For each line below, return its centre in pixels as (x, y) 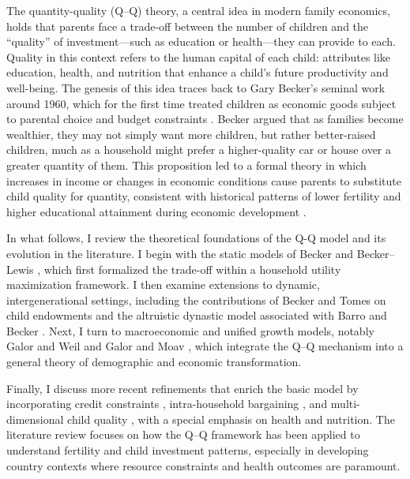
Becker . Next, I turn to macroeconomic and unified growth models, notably (190, 330)
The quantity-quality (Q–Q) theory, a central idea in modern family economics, (198, 10)
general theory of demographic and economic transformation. (154, 362)
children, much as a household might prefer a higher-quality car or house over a (199, 150)
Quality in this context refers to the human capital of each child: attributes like (199, 56)
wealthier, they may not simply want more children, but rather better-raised (191, 134)
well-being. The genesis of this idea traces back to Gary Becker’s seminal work (196, 87)
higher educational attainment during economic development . (156, 211)
